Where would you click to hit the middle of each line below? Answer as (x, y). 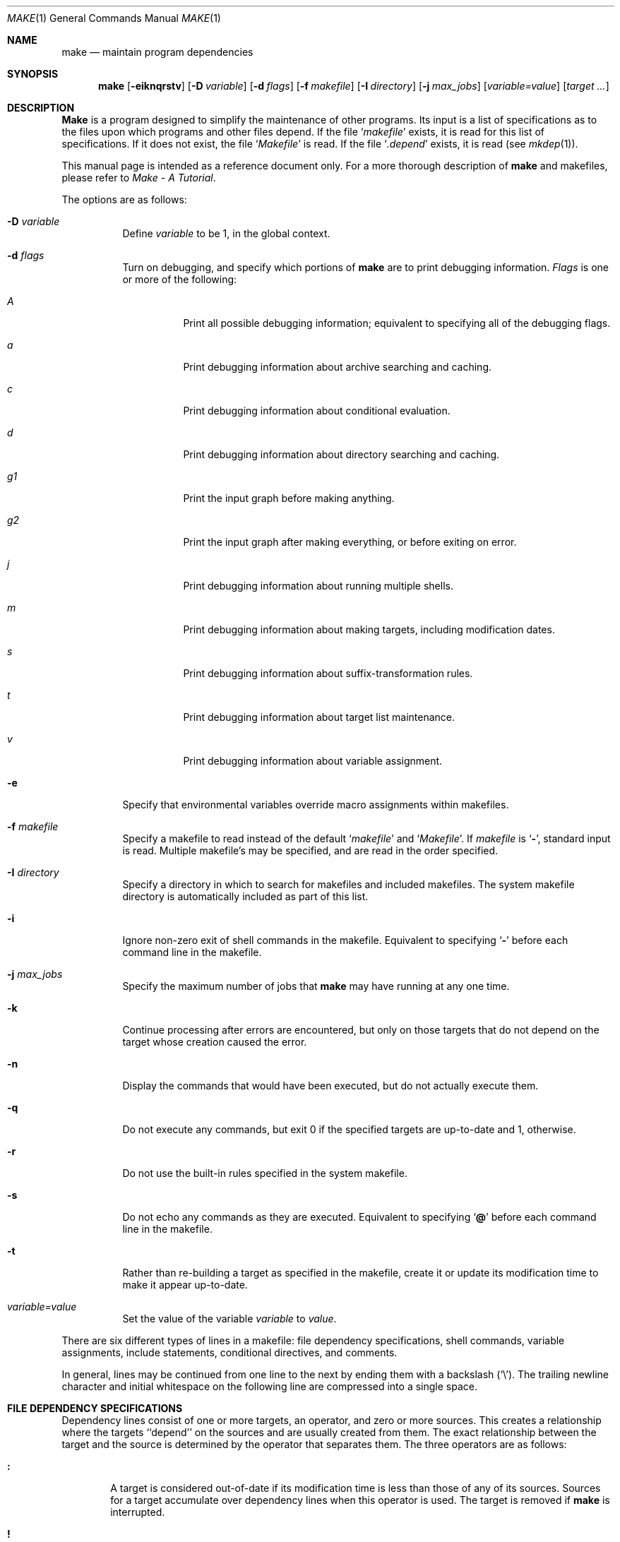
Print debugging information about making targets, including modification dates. (369, 629)
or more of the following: (180, 279)
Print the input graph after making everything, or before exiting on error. (350, 542)
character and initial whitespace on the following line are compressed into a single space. (269, 1386)
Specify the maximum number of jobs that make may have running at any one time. (316, 986)
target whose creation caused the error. (215, 1042)
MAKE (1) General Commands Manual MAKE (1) (114, 18)
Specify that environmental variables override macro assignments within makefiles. (316, 805)
